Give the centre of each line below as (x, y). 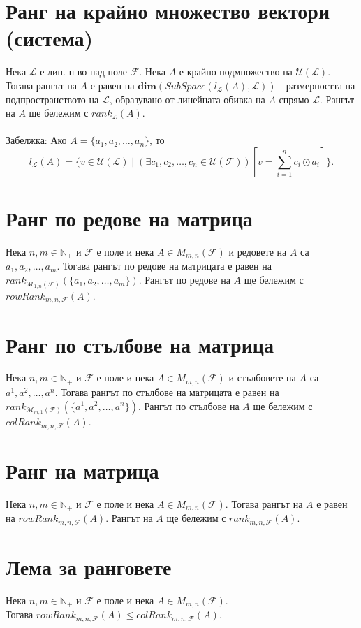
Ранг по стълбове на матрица (140, 344)
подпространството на (52, 99)
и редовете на (258, 251)
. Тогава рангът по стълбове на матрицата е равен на (167, 392)
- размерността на (317, 85)
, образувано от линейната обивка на (187, 99)
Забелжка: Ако (36, 140)
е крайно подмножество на (236, 72)
